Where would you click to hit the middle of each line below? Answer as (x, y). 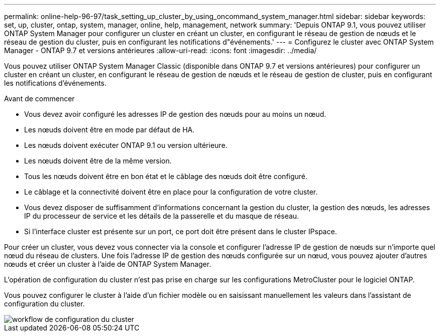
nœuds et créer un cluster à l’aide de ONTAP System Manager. (108, 264)
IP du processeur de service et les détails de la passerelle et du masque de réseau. (162, 216)
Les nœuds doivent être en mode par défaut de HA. (109, 130)
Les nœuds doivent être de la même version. (98, 161)
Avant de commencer (39, 99)
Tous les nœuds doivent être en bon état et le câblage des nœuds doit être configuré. (166, 176)
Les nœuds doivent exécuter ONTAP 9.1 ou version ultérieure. (126, 145)
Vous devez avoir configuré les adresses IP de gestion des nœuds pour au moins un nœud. (175, 114)
